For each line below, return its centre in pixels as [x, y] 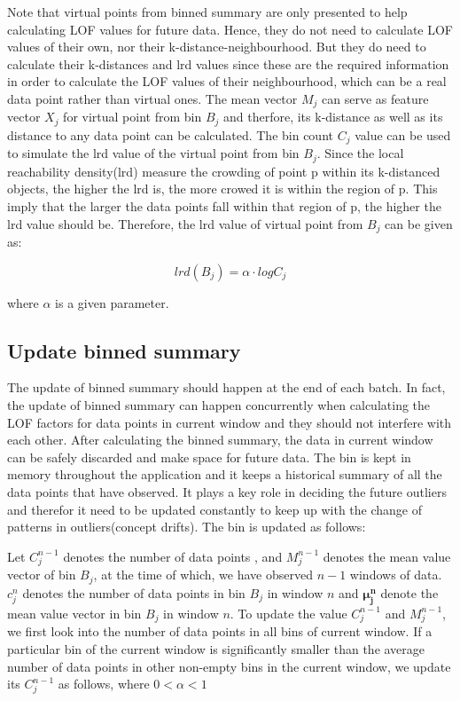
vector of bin [42, 575]
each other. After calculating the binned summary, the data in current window [220, 440]
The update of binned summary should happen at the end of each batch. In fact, [226, 387]
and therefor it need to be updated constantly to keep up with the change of [215, 509]
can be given [419, 223]
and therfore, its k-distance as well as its [333, 117]
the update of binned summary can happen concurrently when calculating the [219, 405]
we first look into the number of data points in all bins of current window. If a [220, 631]
